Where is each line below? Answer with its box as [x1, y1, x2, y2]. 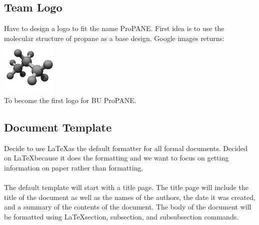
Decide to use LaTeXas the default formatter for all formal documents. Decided [4, 142, 248, 153]
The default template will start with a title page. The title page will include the [4, 182, 248, 192]
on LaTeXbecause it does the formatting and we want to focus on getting [4, 152, 229, 163]
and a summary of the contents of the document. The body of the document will [4, 201, 251, 212]
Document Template [4, 119, 112, 134]
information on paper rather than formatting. [4, 162, 143, 172]
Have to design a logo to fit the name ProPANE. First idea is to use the [4, 23, 224, 33]
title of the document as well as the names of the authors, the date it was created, [4, 191, 255, 202]
